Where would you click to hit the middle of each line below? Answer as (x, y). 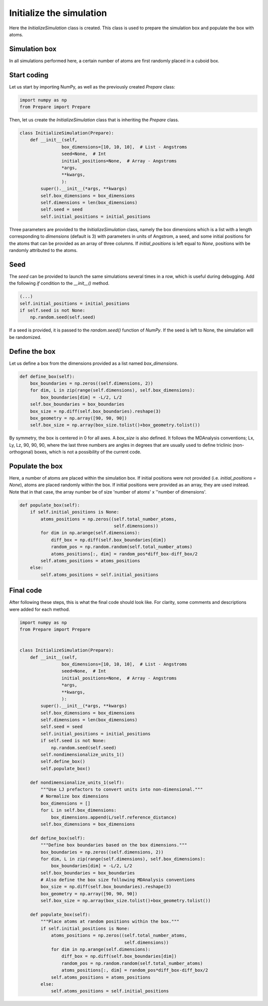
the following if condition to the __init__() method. (59, 283)
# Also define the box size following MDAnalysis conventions (118, 880)
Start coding (29, 75)
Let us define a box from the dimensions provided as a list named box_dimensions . (94, 363)
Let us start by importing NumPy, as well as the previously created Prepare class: (92, 86)
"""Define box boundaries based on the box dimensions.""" (114, 845)
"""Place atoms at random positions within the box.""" (110, 922)
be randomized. (25, 337)
